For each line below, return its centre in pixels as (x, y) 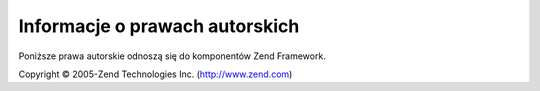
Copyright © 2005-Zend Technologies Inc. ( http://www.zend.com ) (155, 74)
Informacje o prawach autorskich (159, 26)
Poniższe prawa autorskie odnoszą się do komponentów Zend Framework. (172, 56)
